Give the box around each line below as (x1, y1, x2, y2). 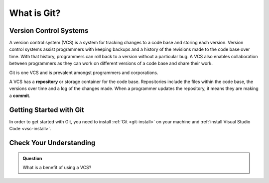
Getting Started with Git (9, 105, 84, 114)
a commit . (9, 92, 31, 98)
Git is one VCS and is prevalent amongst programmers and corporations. (9, 70, 159, 76)
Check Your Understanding (9, 138, 96, 147)
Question (22, 155, 42, 161)
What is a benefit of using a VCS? (22, 164, 92, 170)
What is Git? (9, 7, 61, 18)
